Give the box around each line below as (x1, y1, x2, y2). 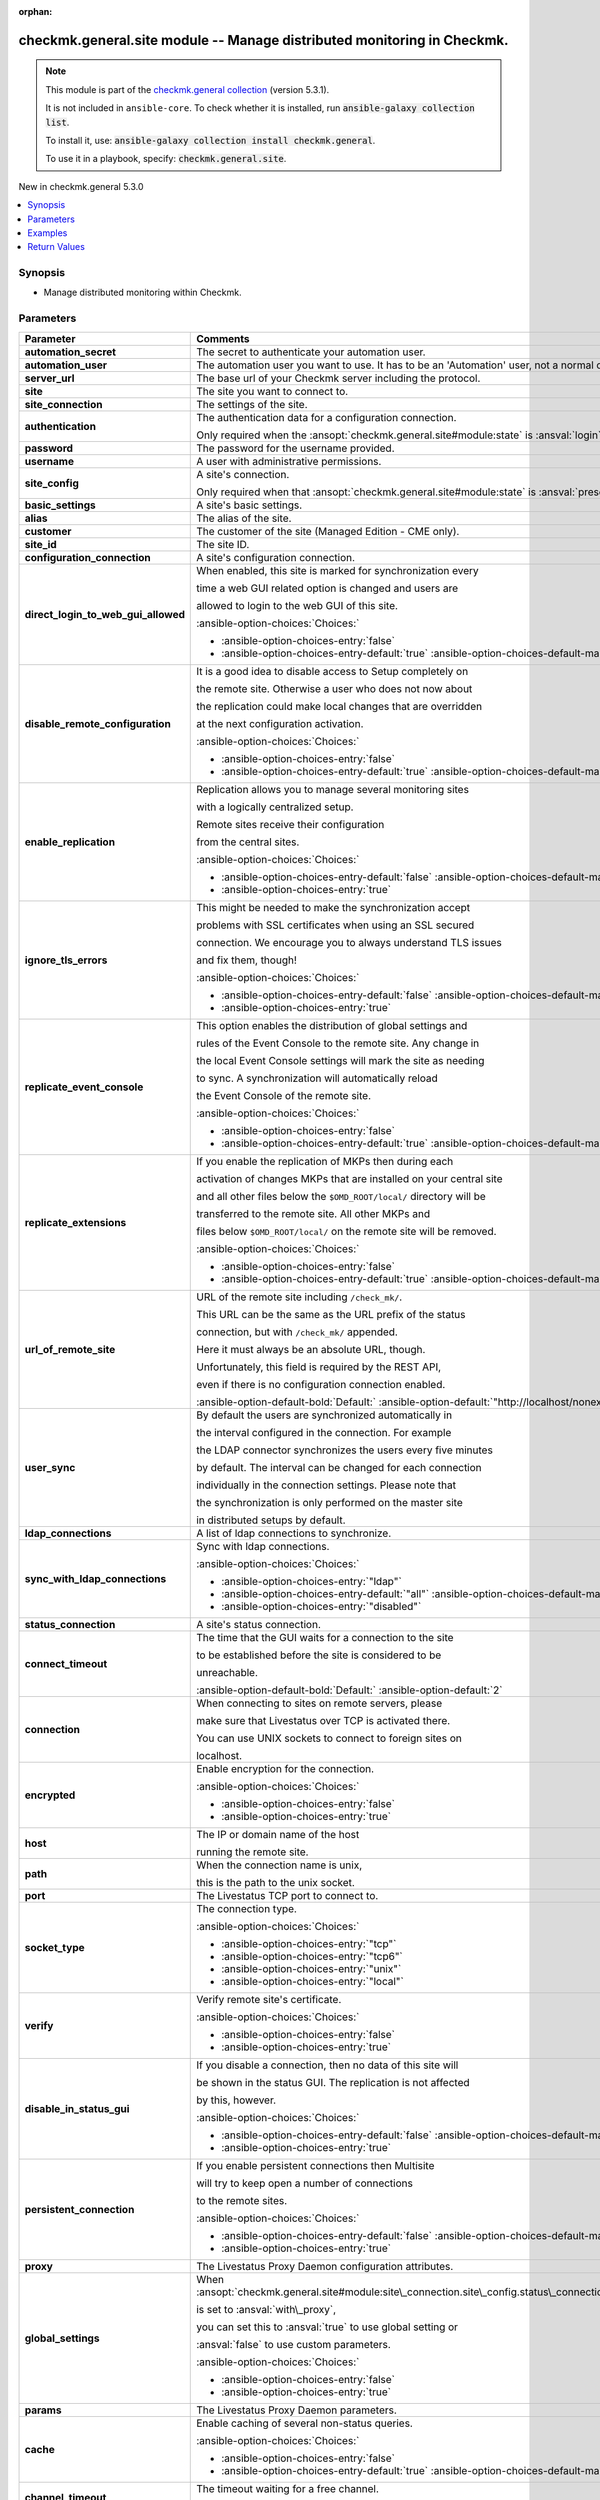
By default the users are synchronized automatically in (196, 1408, 453, 1422)
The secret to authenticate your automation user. (196, 345, 426, 359)
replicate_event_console (24, 1080, 144, 1094)
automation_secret (24, 345, 117, 359)
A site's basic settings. (196, 498, 303, 512)
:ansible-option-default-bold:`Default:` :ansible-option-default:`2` (196, 1683, 503, 1697)
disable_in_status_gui (24, 2101, 130, 2115)
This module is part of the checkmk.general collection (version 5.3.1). (45, 83, 330, 95)
